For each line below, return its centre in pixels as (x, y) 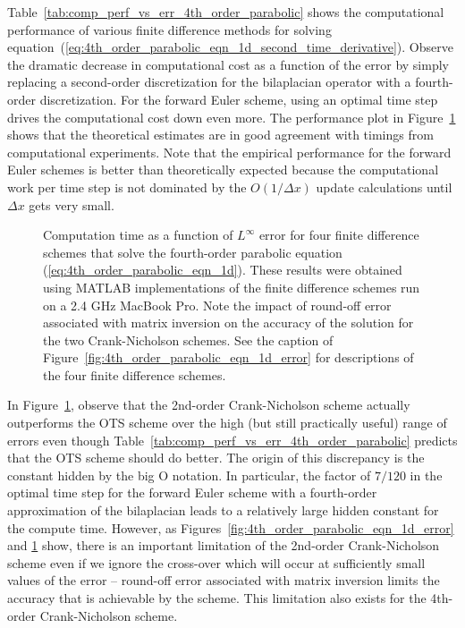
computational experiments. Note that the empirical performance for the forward (229, 152)
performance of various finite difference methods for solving (169, 29)
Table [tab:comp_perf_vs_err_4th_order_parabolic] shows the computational (226, 12)
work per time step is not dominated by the (127, 187)
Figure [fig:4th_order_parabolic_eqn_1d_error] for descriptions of (228, 357)
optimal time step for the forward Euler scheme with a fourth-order (192, 492)
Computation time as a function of (138, 235)
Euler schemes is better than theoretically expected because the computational (223, 170)
